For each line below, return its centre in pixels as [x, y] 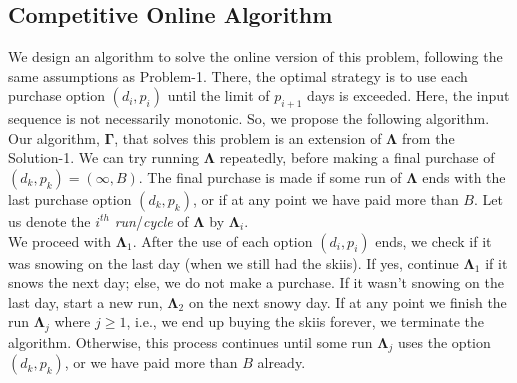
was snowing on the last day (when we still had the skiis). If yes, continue [233, 262]
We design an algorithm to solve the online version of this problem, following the [255, 56]
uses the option [444, 341]
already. [281, 362]
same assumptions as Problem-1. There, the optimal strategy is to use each [238, 75]
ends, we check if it [433, 240]
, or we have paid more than [151, 362]
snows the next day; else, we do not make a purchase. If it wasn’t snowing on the [256, 282]
